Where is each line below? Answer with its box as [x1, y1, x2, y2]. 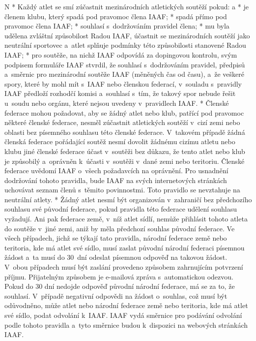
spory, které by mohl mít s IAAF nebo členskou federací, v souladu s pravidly [4, 78, 242, 89]
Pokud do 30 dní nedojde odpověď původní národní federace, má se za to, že [4, 281, 235, 291]
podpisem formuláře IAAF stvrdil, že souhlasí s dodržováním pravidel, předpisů [4, 59, 245, 69]
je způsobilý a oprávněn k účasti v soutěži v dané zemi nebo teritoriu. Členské [4, 155, 245, 166]
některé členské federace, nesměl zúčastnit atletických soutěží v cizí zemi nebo [4, 117, 240, 127]
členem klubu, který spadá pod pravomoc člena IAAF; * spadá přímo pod [4, 11, 227, 21]
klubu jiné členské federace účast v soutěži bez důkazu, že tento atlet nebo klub [4, 146, 245, 156]
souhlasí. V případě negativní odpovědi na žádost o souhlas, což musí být [4, 290, 228, 301]
